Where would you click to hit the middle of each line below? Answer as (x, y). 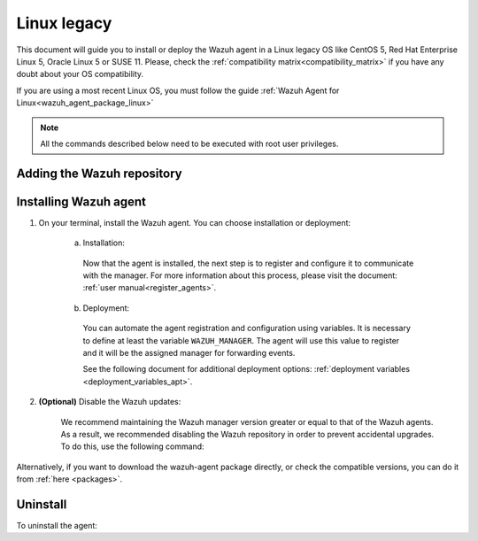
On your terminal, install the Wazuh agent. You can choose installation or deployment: (195, 222)
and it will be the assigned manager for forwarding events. (189, 352)
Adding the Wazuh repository (99, 173)
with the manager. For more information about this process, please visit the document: (240, 275)
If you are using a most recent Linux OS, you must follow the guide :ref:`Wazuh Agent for (178, 90)
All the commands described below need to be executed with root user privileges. (189, 143)
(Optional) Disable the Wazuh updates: (110, 402)
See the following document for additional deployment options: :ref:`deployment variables (247, 369)
